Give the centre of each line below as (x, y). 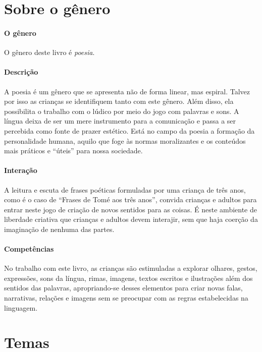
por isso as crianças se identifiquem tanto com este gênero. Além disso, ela (119, 101)
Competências (29, 249)
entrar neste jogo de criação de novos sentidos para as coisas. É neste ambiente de (130, 209)
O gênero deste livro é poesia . (49, 52)
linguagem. (21, 307)
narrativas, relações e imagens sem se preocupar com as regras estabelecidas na (126, 298)
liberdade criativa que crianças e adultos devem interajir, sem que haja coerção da (131, 219)
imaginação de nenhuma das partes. (59, 229)
